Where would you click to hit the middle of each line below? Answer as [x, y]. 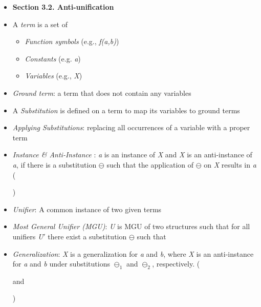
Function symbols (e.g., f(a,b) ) [72, 41]
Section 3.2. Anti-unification [63, 7]
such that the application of [150, 164]
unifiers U [28, 236]
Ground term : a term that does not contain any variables [102, 93]
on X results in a [230, 164]
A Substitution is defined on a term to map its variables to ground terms [126, 110]
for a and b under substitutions [61, 264]
